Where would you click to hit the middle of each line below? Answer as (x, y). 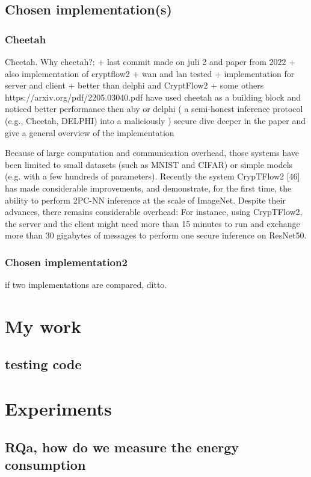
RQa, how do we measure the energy (122, 447)
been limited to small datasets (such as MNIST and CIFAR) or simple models (149, 164)
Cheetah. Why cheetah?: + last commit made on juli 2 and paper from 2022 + (150, 61)
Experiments (58, 409)
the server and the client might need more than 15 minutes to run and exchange (152, 223)
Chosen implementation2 (66, 262)
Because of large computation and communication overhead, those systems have (152, 153)
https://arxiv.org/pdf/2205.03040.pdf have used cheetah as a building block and (153, 97)
